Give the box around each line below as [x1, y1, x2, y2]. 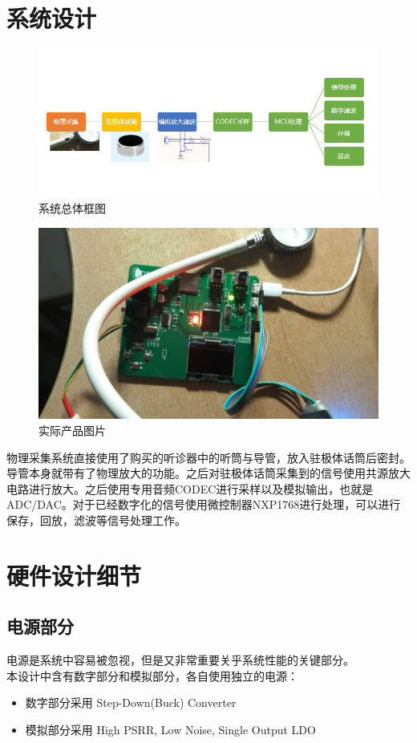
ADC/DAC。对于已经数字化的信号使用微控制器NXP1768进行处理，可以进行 [6, 496, 401, 513]
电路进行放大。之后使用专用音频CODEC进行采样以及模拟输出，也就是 [6, 480, 374, 497]
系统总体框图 [38, 200, 106, 217]
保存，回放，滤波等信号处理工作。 [6, 511, 186, 528]
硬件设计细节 [6, 558, 142, 591]
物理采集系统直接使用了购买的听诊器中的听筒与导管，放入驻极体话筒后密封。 [6, 449, 411, 465]
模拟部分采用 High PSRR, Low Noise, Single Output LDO [25, 721, 316, 737]
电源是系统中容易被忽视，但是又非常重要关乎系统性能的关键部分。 [6, 652, 354, 668]
